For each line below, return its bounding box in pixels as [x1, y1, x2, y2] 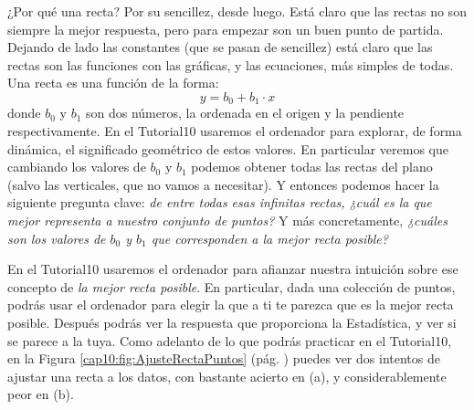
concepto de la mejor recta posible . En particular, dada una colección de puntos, [7, 277, 456, 296]
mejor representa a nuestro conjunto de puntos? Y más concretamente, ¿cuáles [7, 210, 448, 229]
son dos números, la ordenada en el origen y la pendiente [86, 103, 405, 122]
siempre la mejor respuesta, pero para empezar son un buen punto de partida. [7, 19, 444, 38]
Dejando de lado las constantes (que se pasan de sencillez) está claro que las [7, 37, 433, 57]
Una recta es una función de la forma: [7, 73, 219, 92]
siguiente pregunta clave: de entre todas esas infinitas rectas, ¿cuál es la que [7, 193, 432, 212]
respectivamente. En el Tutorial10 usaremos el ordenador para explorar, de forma [7, 121, 462, 141]
